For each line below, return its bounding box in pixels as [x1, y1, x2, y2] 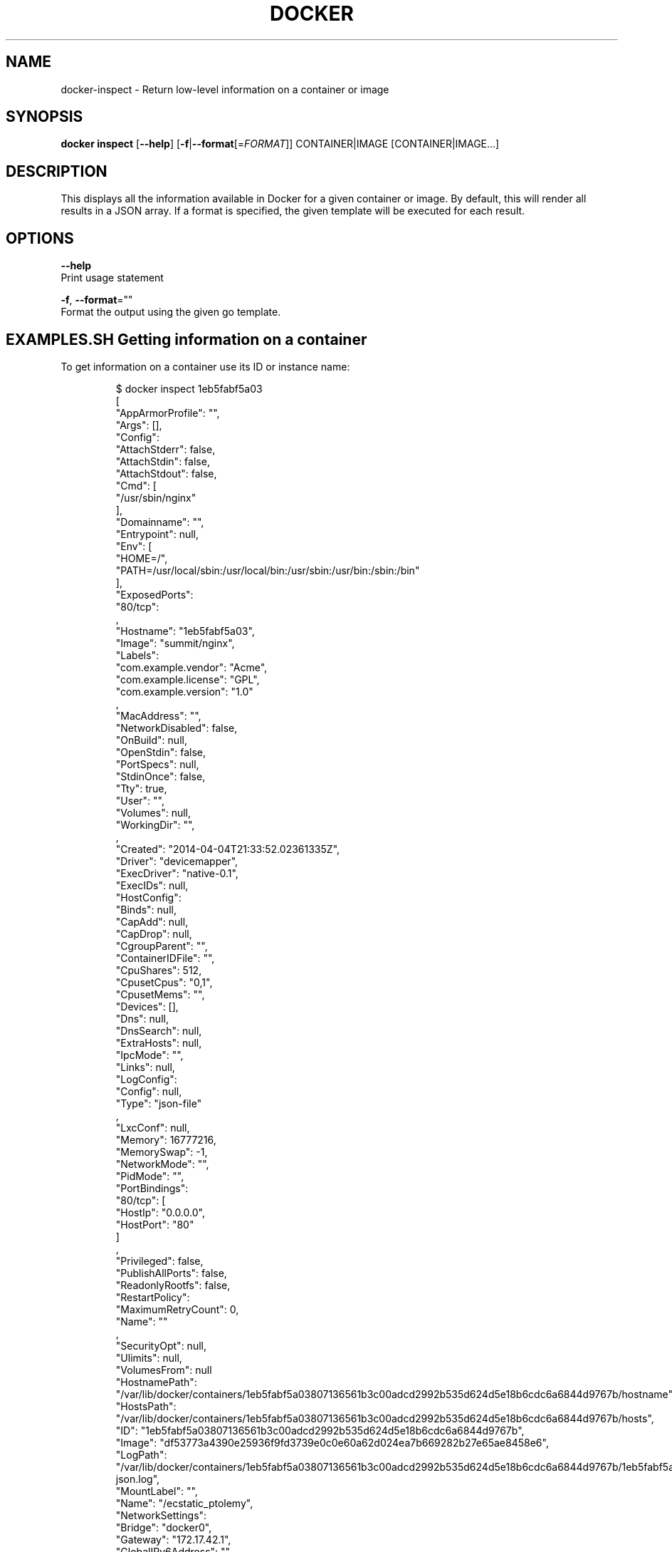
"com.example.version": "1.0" [115, 685, 253, 698]
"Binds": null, [115, 903, 177, 916]
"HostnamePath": [115, 1375, 197, 1388]
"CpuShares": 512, [115, 963, 202, 976]
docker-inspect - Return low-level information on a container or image [61, 83, 389, 95]
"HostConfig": [115, 891, 182, 904]
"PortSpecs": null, [115, 757, 199, 770]
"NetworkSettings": [115, 1509, 207, 1521]
